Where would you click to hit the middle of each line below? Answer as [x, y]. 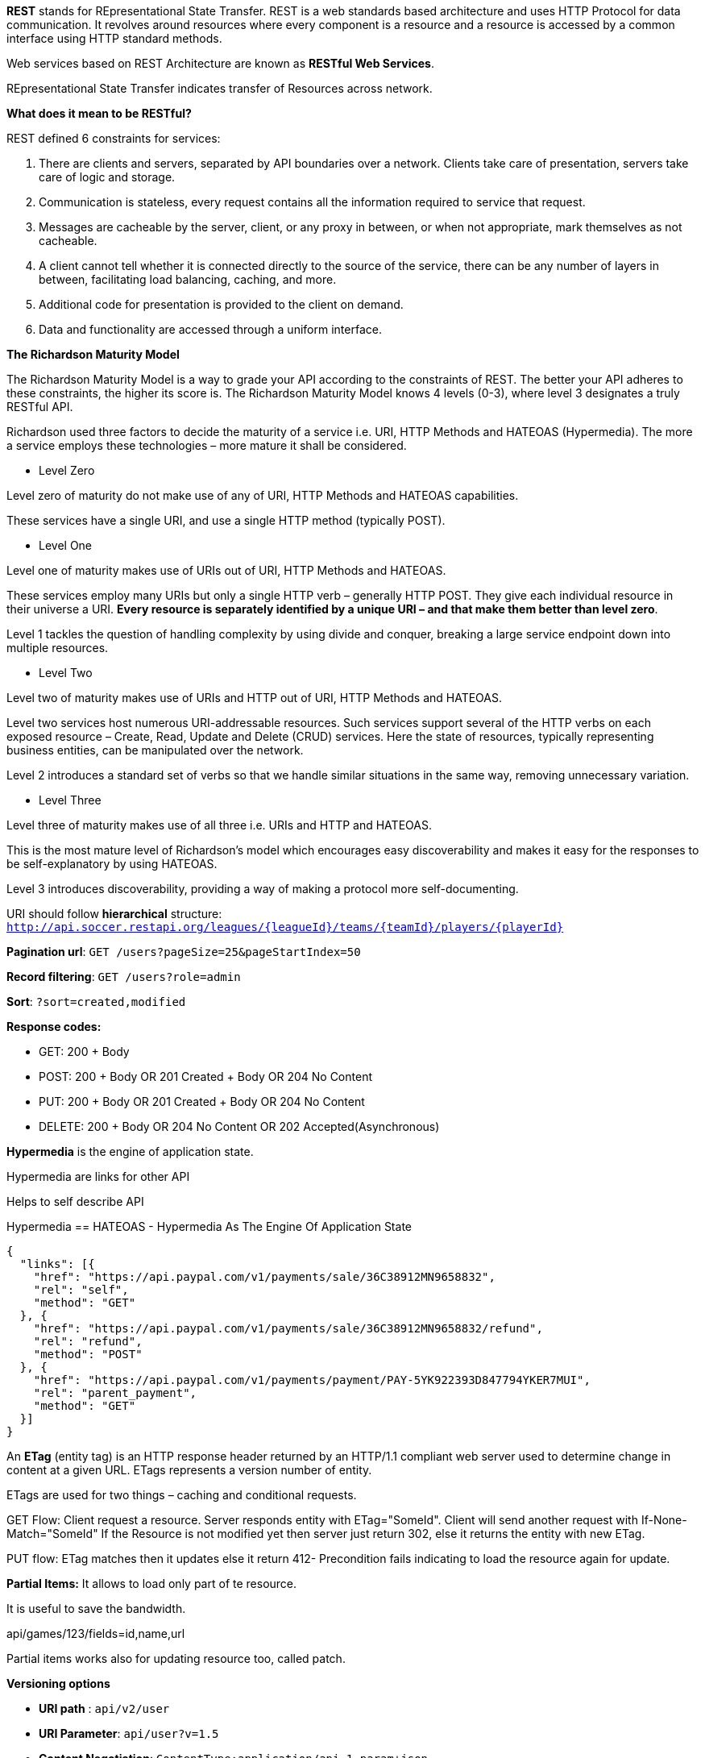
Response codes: [54, 1027]
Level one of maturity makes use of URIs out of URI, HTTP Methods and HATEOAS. [226, 570]
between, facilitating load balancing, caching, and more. [188, 279]
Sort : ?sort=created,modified [96, 1002]
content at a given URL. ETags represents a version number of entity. [189, 1470]
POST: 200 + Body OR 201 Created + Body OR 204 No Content [205, 1076]
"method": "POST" [88, 1354]
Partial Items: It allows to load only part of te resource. [152, 1583]
